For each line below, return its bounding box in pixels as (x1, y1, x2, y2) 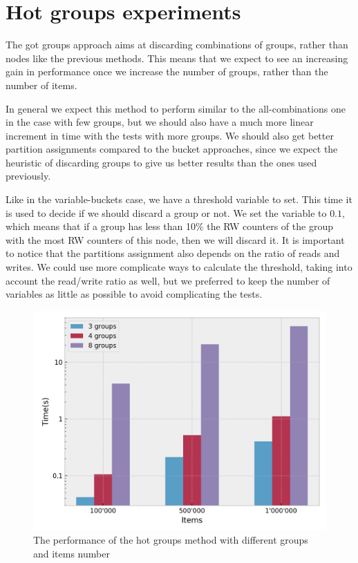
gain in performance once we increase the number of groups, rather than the (6, 64, 328, 79)
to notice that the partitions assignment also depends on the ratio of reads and (6, 246, 340, 260)
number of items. (6, 77, 77, 92)
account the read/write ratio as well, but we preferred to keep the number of (6, 273, 330, 287)
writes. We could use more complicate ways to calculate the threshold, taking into (6, 260, 352, 274)
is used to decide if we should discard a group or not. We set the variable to (6, 205, 327, 220)
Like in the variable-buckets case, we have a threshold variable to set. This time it (6, 192, 352, 207)
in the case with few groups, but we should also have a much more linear (6, 115, 314, 129)
